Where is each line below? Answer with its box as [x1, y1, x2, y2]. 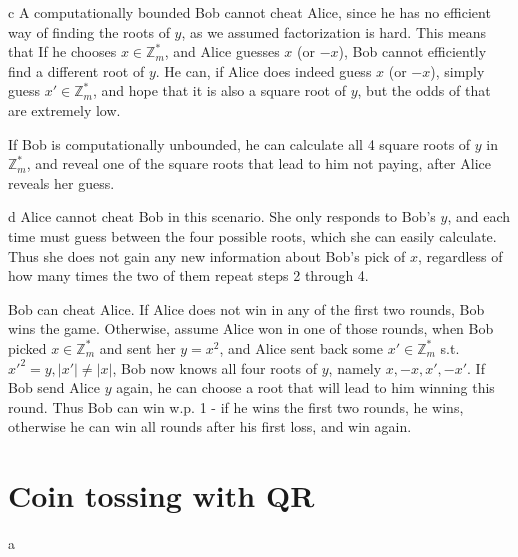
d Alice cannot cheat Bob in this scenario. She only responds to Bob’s [8, 206, 436, 227]
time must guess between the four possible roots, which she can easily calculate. [8, 225, 497, 246]
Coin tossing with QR [8, 475, 315, 516]
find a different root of [8, 60, 145, 81]
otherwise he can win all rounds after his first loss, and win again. [8, 416, 412, 437]
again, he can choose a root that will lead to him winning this [116, 377, 495, 398]
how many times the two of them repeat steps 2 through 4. [8, 265, 369, 286]
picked [8, 337, 47, 358]
